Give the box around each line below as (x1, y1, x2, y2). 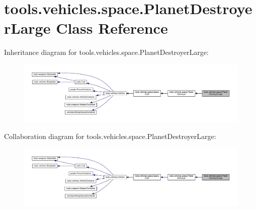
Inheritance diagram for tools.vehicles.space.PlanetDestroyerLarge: (4, 47, 209, 57)
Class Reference (56, 18, 168, 38)
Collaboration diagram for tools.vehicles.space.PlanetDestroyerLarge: (4, 131, 216, 142)
